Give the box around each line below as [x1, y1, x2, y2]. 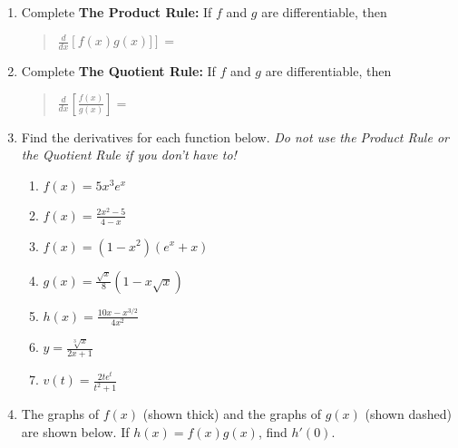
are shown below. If [21, 422, 130, 441]
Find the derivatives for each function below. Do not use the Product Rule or [21, 127, 449, 146]
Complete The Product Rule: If [21, 3, 212, 21]
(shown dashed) [365, 404, 452, 424]
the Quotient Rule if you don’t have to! [21, 145, 237, 164]
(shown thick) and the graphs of [142, 404, 321, 424]
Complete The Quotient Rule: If [21, 61, 216, 80]
